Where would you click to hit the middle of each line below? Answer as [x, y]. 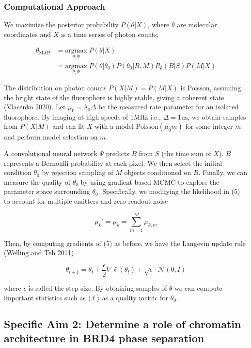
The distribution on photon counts [55, 87]
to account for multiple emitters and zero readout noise [86, 201]
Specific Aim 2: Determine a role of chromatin [123, 323]
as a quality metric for [135, 297]
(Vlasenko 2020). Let [35, 107]
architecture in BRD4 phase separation [104, 338]
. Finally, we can [223, 172]
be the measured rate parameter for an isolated [168, 107]
